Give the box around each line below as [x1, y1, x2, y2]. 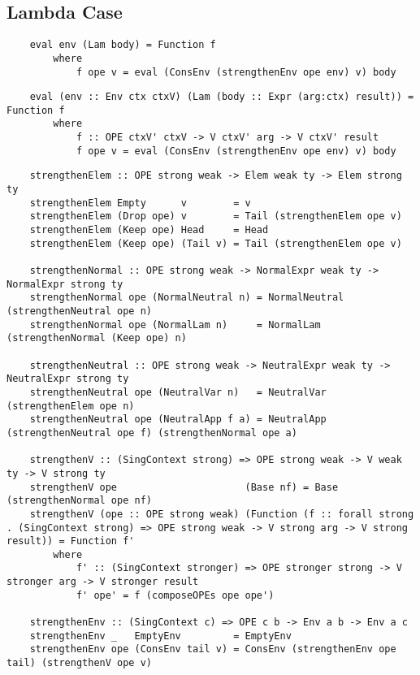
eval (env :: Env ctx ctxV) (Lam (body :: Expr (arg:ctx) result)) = [29, 91, 414, 103]
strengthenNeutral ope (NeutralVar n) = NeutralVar [29, 386, 327, 398]
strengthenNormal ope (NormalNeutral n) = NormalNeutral [29, 292, 344, 304]
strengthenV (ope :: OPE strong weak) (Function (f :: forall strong [29, 508, 414, 520]
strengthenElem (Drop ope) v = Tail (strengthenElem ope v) [29, 210, 402, 223]
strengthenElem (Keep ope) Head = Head [29, 224, 269, 236]
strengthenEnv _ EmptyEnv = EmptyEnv [29, 630, 292, 642]
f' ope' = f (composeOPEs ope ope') [76, 589, 275, 601]
